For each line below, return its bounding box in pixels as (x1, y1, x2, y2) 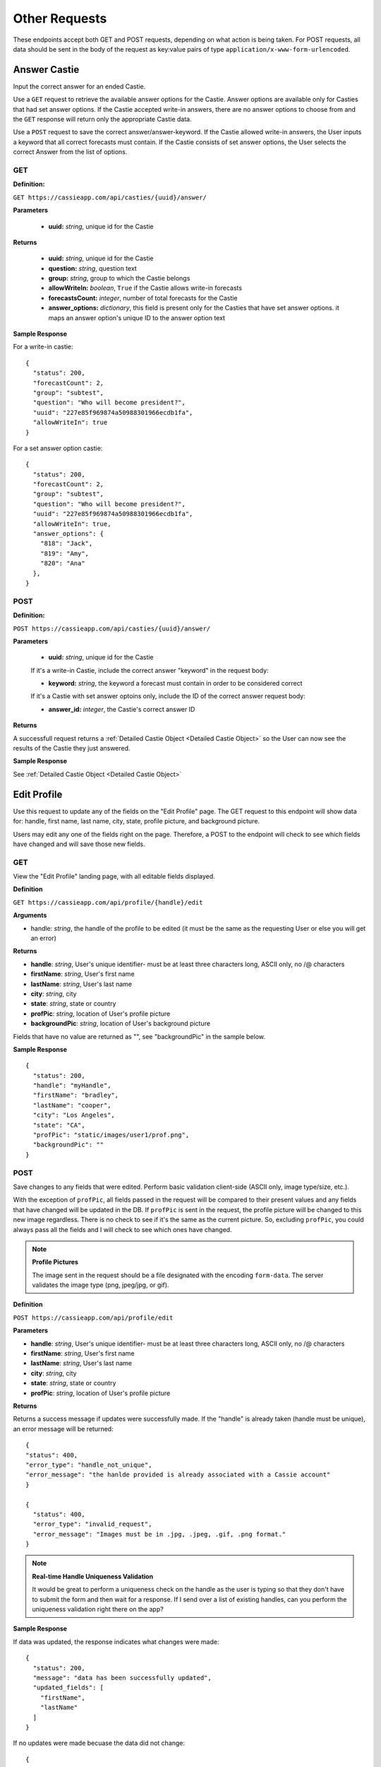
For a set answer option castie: (13, 444, 103, 452)
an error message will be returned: (13, 1424, 114, 1433)
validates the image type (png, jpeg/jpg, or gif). (32, 1281, 169, 1289)
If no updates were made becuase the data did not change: (13, 1739, 186, 1747)
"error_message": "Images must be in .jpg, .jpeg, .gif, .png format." (32, 1530, 286, 1538)
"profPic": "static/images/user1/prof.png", (32, 1131, 190, 1139)
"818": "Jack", (40, 539, 93, 548)
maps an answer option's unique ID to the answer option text (48, 313, 226, 322)
